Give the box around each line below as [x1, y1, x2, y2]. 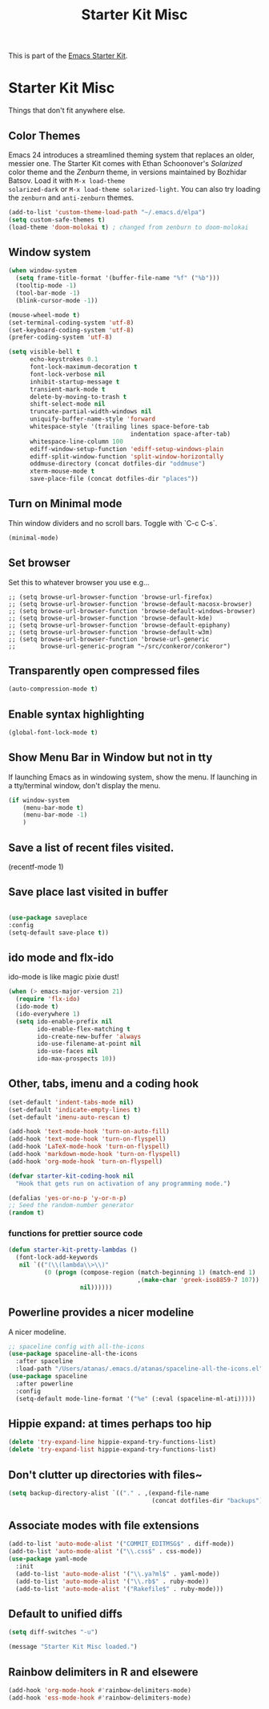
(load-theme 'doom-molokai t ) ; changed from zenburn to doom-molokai [8, 223, 249, 231]
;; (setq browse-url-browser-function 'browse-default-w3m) [8, 628, 214, 636]
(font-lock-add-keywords [15, 1254, 98, 1262]
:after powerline [15, 1379, 74, 1388]
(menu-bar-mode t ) [22, 804, 84, 812]
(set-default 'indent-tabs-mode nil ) [8, 1098, 134, 1106]
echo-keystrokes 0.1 [29, 356, 98, 364]
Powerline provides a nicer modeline [8, 1306, 195, 1320]
